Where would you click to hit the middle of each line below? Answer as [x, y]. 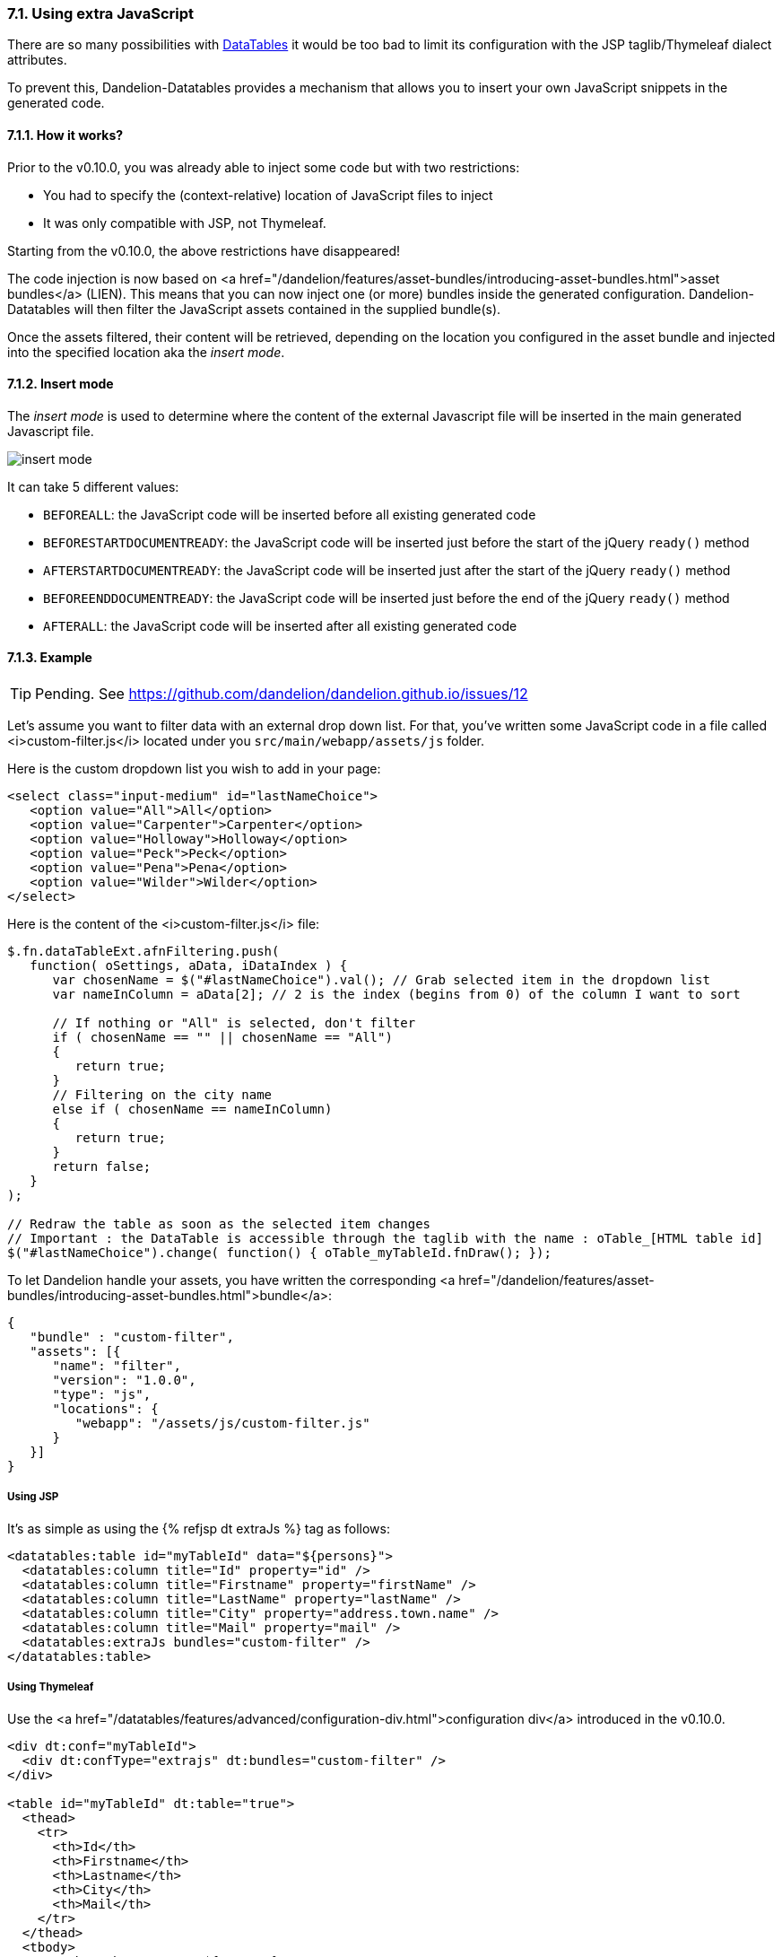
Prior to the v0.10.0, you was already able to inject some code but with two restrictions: [264, 167]
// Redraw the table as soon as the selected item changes [219, 1224]
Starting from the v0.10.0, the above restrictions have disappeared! [204, 250]
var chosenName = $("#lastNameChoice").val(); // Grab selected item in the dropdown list [381, 980]
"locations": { [105, 1409]
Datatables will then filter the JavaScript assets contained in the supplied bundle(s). [254, 309]
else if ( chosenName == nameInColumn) [192, 1110]
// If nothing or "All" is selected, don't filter [234, 1023]
